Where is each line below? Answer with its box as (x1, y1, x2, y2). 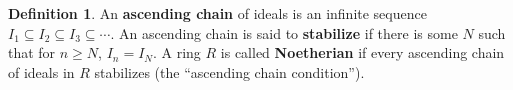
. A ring (152, 42, 201, 63)
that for (8, 42, 56, 63)
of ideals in (8, 61, 75, 82)
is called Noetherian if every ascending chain (220, 42, 505, 63)
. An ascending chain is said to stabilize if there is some (110, 22, 458, 43)
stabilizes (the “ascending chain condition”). (94, 61, 365, 82)
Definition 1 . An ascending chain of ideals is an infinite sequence (8, 3, 427, 23)
